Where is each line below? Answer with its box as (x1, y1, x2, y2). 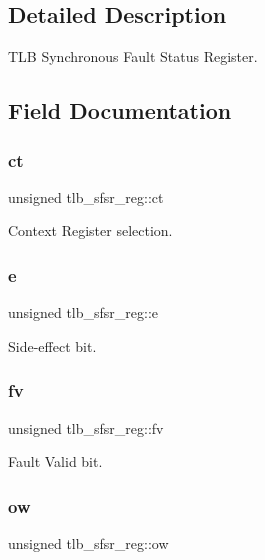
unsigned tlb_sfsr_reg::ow (8, 533, 169, 554)
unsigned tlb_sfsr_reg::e (8, 302, 159, 323)
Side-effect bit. (8, 335, 97, 356)
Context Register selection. (8, 220, 173, 241)
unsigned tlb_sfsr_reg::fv (8, 417, 164, 438)
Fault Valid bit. (8, 451, 103, 472)
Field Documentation (8, 95, 232, 126)
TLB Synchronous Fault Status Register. (8, 46, 258, 67)
